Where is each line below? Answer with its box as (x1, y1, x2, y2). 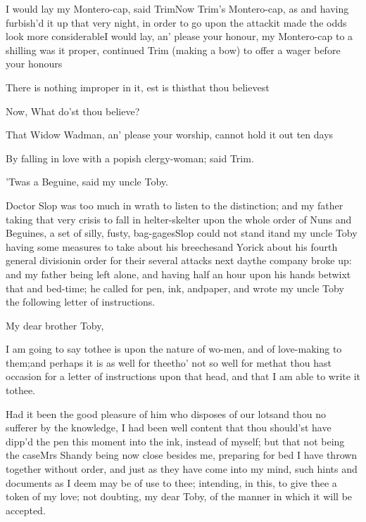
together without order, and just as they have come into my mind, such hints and (6, 462, 358, 476)
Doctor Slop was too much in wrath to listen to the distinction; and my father (6, 197, 343, 212)
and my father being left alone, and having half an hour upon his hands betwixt (6, 266, 351, 281)
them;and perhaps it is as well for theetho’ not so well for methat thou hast (6, 355, 332, 370)
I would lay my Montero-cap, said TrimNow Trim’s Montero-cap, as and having (6, 1, 349, 15)
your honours (6, 56, 63, 71)
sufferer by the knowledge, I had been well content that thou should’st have (6, 420, 332, 435)
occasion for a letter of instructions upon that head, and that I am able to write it (6, 369, 361, 384)
